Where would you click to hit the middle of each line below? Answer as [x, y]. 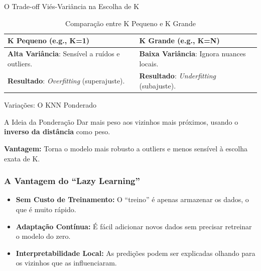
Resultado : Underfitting [177, 76]
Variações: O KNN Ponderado [50, 105]
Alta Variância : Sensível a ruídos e [64, 54]
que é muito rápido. [46, 209]
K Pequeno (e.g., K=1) [48, 40]
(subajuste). [158, 86]
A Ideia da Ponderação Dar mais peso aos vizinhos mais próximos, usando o [121, 121]
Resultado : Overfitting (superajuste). [66, 81]
